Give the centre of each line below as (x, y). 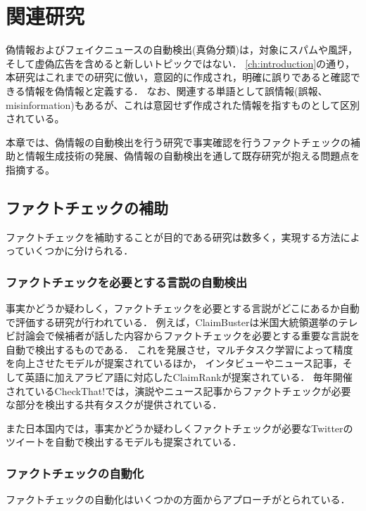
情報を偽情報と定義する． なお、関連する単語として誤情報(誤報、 (176, 90)
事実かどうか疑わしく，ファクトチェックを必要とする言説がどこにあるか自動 (183, 308)
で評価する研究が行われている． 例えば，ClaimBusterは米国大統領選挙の (172, 322)
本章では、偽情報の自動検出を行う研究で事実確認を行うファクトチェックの (178, 142)
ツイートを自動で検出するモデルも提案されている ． (124, 442)
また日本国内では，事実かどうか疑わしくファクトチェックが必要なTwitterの (179, 428)
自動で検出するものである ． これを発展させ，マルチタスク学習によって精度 (179, 349)
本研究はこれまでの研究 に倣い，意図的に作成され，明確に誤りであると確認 (178, 77)
